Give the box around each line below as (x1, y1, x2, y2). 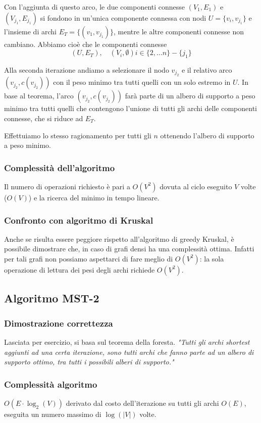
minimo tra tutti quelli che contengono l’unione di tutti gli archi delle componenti (4, 103, 257, 114)
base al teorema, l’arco (4, 90, 74, 101)
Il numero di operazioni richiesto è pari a (4, 181, 130, 191)
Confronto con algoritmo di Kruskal (4, 214, 153, 226)
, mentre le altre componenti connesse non (114, 26, 244, 36)
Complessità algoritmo (4, 378, 97, 390)
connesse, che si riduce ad (4, 113, 83, 123)
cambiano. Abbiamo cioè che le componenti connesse (4, 38, 167, 49)
